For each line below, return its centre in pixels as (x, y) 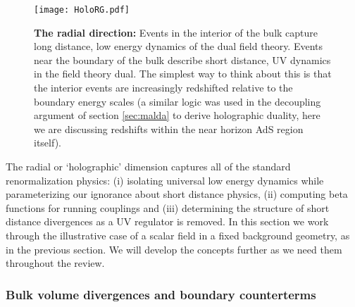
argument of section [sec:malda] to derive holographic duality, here (177, 115)
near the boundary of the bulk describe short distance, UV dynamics (182, 59)
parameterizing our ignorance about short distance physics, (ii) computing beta (177, 194)
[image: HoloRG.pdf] (82, 10)
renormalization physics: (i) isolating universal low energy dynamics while (165, 180)
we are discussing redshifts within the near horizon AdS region (169, 129)
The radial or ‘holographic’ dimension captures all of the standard (148, 166)
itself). (48, 143)
